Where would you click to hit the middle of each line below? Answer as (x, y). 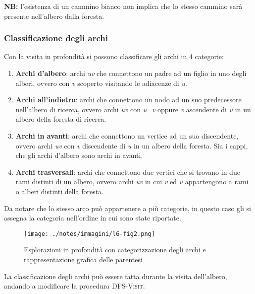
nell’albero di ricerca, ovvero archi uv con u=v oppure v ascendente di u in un (133, 109)
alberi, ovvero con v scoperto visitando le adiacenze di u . (101, 83)
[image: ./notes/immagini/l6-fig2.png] (89, 234)
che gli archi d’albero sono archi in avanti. (79, 155)
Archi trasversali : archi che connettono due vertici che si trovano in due (128, 172)
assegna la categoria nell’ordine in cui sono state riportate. (93, 218)
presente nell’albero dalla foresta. (54, 16)
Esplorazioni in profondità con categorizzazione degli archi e (115, 250)
